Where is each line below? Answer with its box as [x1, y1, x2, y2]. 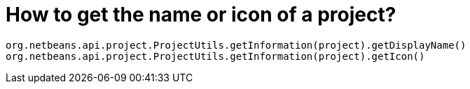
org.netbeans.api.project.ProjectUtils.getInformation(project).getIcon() [6, 50, 425, 62]
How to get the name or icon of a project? [6, 3, 396, 26]
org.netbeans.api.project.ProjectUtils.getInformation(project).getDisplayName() [6, 39, 466, 51]
